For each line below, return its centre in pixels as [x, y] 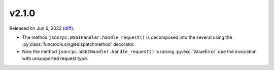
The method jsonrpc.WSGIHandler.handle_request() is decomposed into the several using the [127, 37]
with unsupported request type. [55, 58]
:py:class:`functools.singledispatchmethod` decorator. [78, 44]
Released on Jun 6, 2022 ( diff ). [42, 28]
